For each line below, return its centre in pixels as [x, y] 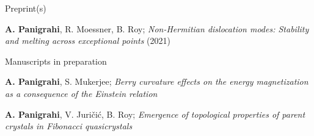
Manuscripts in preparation [56, 61]
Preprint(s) [26, 8]
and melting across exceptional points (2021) [88, 41]
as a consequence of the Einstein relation [81, 93]
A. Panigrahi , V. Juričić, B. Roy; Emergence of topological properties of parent [155, 114]
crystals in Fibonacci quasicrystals [69, 126]
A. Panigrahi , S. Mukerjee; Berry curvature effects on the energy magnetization [157, 81]
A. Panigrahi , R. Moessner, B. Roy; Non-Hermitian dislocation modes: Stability [157, 28]
